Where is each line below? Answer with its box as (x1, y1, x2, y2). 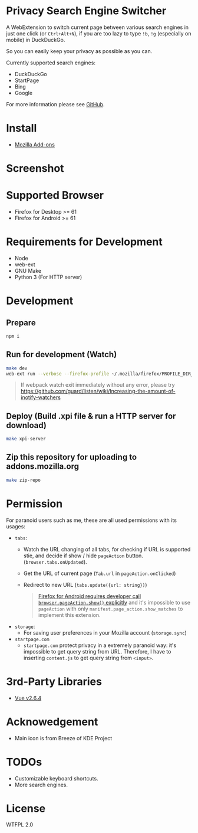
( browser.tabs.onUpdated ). (23, 558, 87, 565)
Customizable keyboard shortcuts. (14, 775, 98, 782)
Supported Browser (6, 189, 104, 202)
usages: (6, 522, 25, 530)
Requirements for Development (6, 235, 163, 249)
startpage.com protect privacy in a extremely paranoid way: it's (23, 642, 177, 649)
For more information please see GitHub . (6, 100, 105, 107)
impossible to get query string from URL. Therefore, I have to (23, 648, 171, 655)
